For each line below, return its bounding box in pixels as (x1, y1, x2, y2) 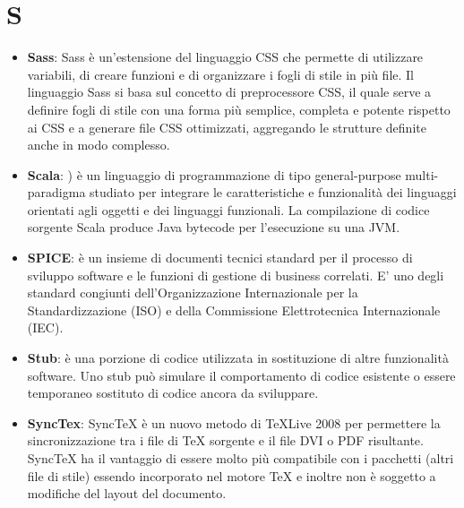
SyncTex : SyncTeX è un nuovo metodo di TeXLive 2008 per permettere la (27, 413, 441, 432)
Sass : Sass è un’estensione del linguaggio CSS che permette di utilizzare (27, 47, 424, 66)
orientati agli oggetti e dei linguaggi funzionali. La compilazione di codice (27, 200, 430, 219)
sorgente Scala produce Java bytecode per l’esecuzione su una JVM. (27, 218, 400, 237)
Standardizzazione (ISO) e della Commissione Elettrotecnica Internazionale (27, 300, 441, 319)
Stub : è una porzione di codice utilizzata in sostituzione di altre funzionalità (27, 349, 449, 367)
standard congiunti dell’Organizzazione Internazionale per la (27, 283, 358, 302)
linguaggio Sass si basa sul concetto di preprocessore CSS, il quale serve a (27, 82, 432, 101)
